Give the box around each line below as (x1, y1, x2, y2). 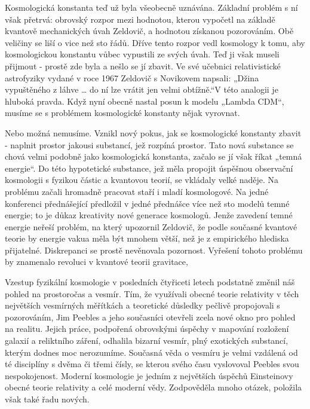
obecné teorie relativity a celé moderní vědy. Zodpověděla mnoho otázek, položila (5, 381, 302, 393)
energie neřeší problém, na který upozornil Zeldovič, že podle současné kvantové (5, 220, 297, 233)
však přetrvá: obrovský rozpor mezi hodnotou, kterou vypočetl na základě (5, 13, 275, 25)
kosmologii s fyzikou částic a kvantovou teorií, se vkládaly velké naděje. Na (5, 173, 279, 186)
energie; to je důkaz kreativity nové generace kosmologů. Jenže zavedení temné (5, 209, 293, 221)
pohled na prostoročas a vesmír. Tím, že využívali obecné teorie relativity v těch (5, 287, 299, 300)
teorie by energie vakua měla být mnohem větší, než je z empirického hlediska (5, 232, 289, 245)
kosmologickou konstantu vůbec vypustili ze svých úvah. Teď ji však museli (5, 48, 280, 60)
